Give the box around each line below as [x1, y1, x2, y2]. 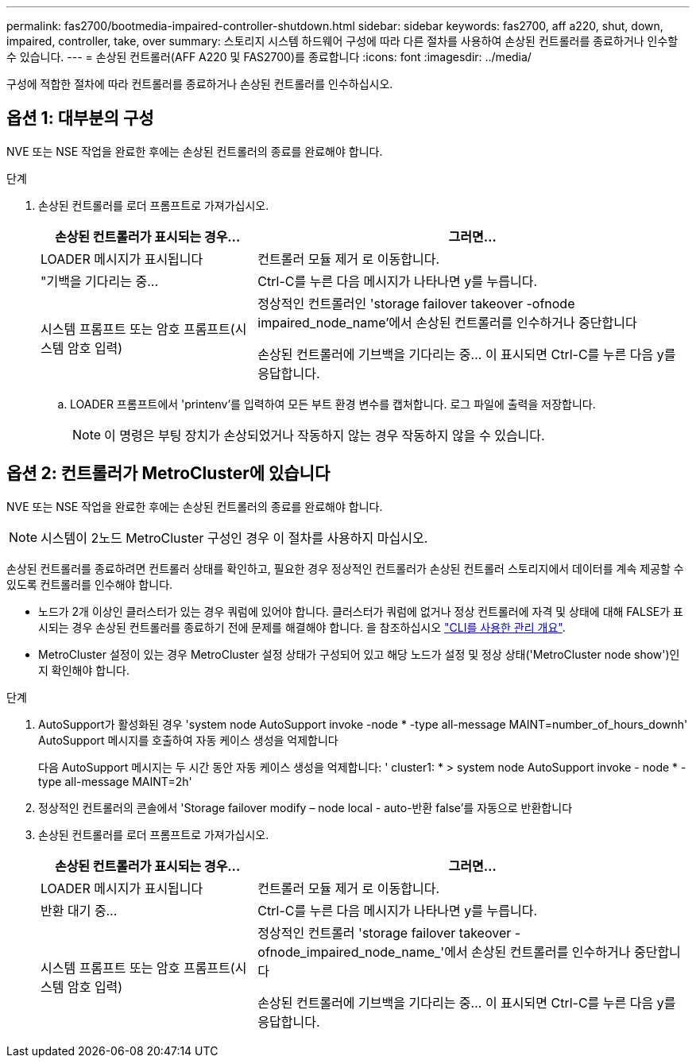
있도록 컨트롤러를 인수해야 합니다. [6, 577, 173, 591]
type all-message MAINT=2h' [38, 774, 192, 788]
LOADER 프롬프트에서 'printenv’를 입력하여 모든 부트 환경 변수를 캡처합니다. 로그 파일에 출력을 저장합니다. [70, 397, 596, 411]
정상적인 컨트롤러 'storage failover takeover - [257, 924, 521, 941]
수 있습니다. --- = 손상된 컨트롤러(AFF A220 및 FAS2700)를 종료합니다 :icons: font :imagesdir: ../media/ [6, 50, 532, 64]
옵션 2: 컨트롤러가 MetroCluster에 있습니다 [6, 463, 331, 484]
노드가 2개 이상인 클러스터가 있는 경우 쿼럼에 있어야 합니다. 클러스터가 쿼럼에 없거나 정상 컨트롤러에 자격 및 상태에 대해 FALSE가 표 [38, 604, 683, 618]
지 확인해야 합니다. [38, 663, 130, 677]
